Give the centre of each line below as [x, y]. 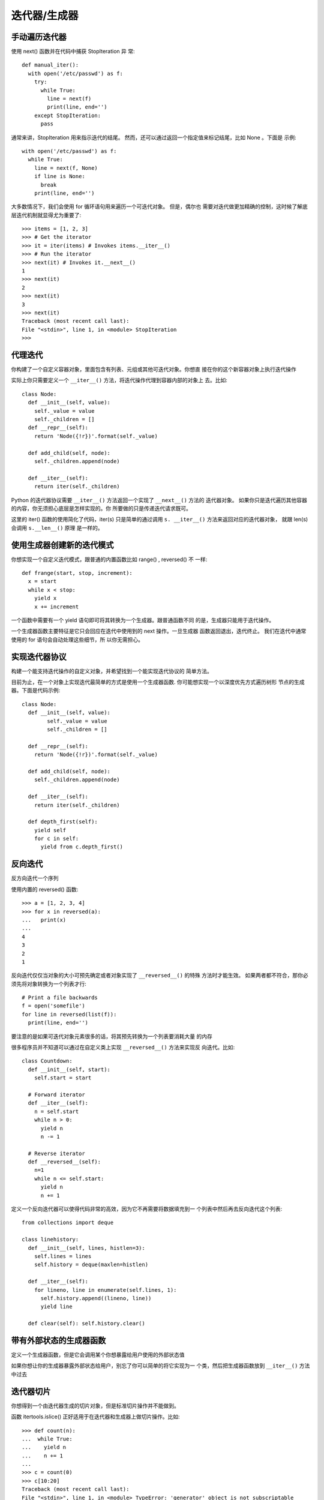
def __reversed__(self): [64, 1162]
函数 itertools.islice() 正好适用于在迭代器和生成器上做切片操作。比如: [95, 1417]
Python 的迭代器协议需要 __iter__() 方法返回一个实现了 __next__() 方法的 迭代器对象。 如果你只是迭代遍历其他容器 [159, 500]
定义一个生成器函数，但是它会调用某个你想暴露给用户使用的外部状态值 [98, 1355]
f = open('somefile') [53, 1006]
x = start [42, 581]
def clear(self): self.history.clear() [86, 1324]
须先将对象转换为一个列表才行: [49, 983]
